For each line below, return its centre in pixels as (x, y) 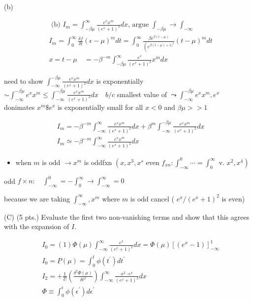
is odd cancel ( (152, 198)
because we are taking (37, 198)
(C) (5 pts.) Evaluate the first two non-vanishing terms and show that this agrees (127, 217)
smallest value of (142, 94)
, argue (139, 25)
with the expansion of (37, 226)
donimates (19, 107)
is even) (233, 198)
